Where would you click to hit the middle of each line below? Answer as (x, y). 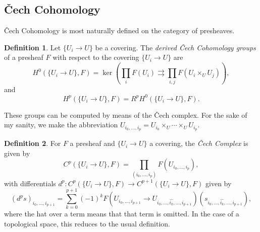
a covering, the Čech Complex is (199, 143)
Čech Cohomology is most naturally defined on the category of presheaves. (119, 30)
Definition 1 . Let (33, 47)
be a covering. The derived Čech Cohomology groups (175, 47)
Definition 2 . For (33, 143)
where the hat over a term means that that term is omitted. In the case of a (122, 214)
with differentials (30, 183)
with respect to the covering (96, 57)
